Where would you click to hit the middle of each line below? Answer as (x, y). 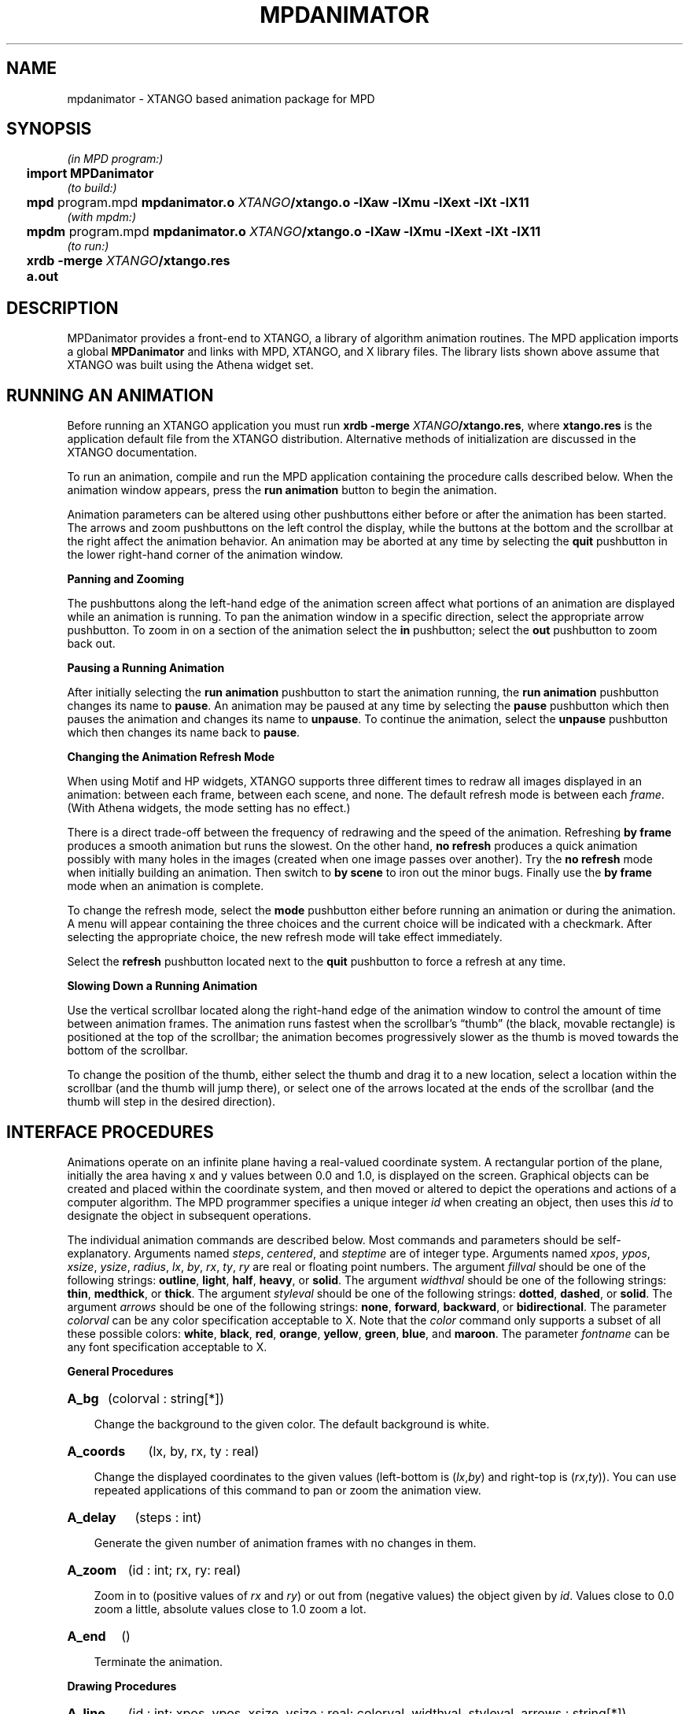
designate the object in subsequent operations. (189, 1215)
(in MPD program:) (115, 159)
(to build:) (92, 188)
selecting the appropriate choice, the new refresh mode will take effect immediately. (285, 937)
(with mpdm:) (101, 217)
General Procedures (120, 1371)
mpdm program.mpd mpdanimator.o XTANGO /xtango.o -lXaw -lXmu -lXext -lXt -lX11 (284, 232)
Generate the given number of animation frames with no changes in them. (285, 1542)
